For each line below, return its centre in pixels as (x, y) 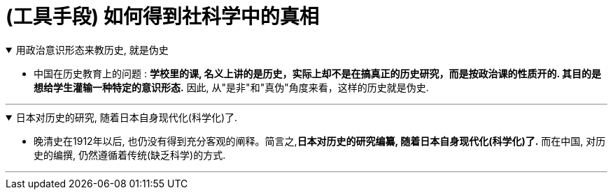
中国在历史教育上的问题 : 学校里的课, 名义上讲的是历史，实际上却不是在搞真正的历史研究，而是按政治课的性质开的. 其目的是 (318, 73)
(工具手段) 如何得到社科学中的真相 (162, 17)
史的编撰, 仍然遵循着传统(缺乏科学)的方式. (130, 155)
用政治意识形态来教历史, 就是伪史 (92, 49)
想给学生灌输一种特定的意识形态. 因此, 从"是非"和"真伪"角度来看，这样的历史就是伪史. (231, 87)
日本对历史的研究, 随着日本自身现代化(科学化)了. (127, 117)
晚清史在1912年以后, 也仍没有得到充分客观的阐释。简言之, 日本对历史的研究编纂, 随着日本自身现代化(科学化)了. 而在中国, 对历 (320, 141)
